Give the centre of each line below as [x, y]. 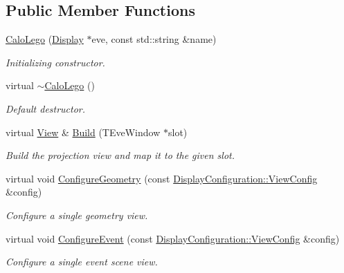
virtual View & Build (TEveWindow [83, 132]
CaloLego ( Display [45, 39]
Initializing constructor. [55, 62]
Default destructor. [46, 108]
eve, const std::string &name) [154, 39]
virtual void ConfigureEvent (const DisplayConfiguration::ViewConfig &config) [173, 238]
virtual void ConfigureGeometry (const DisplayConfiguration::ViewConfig [162, 178]
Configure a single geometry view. [77, 215]
